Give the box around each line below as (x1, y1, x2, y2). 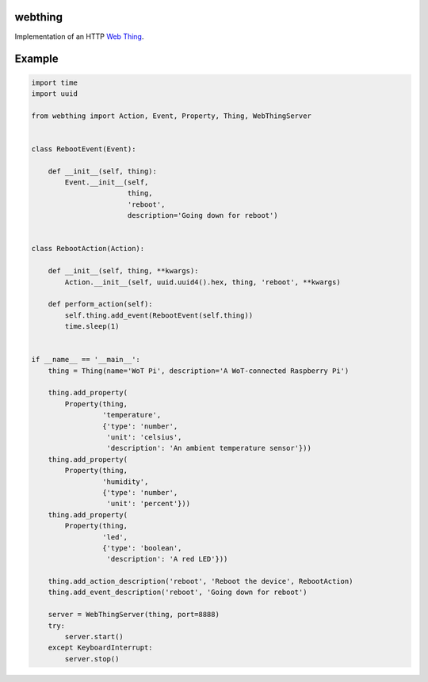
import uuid (31, 89, 78, 98)
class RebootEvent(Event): (31, 144, 136, 154)
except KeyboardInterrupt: (48, 643, 154, 653)
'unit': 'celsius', (106, 432, 182, 442)
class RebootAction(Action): (31, 244, 145, 253)
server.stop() (64, 654, 120, 663)
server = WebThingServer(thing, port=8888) (48, 610, 220, 619)
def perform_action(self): (48, 299, 154, 309)
